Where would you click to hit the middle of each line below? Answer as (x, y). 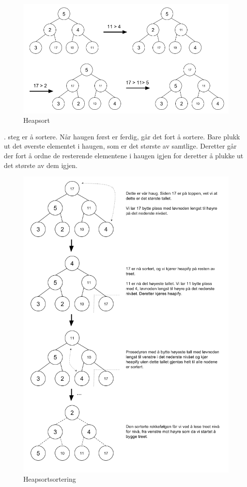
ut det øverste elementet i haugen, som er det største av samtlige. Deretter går (120, 146)
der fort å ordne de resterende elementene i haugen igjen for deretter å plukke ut (124, 155)
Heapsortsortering (50, 479)
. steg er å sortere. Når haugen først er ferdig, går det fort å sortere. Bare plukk (122, 136)
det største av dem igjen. (41, 165)
